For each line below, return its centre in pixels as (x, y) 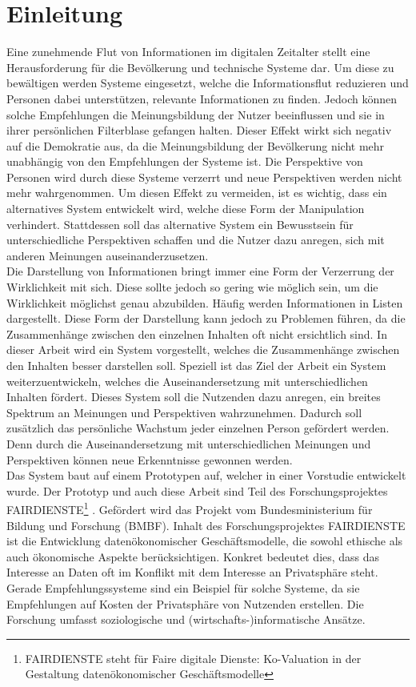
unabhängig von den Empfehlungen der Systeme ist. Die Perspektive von (185, 161)
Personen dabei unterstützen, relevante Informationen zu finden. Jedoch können (202, 98)
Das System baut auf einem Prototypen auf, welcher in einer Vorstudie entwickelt (206, 475)
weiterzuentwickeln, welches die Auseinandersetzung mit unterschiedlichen (187, 381)
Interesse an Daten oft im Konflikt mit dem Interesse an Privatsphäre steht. (192, 572)
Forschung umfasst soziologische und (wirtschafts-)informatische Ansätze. (186, 619)
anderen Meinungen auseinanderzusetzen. (108, 255)
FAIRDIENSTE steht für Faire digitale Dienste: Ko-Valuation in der (193, 658)
